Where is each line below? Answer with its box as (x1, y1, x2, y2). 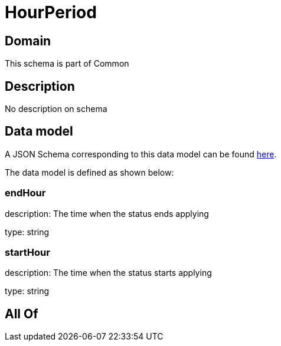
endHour (5, 187, 46, 199)
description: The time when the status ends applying (5, 208, 209, 219)
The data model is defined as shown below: (5, 167, 174, 177)
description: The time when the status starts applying (5, 268, 212, 278)
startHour (5, 246, 50, 258)
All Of (5, 306, 38, 321)
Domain (5, 33, 51, 48)
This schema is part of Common (5, 58, 129, 69)
